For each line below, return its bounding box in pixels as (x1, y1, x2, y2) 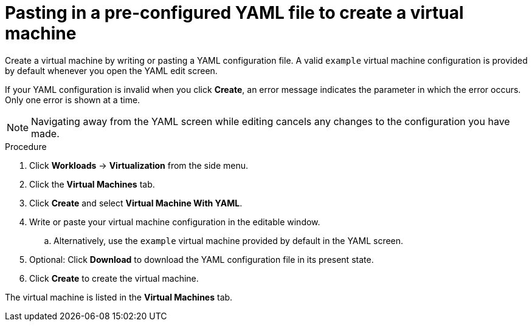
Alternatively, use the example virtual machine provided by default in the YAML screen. (54, 235, 404, 246)
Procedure (5, 141, 47, 152)
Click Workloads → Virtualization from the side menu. (29, 160, 248, 171)
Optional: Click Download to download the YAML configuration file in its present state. (29, 254, 374, 265)
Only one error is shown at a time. (5, 94, 140, 105)
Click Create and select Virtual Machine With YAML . (29, 197, 243, 208)
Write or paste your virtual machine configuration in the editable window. (29, 216, 320, 227)
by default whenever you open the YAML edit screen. (5, 65, 218, 76)
